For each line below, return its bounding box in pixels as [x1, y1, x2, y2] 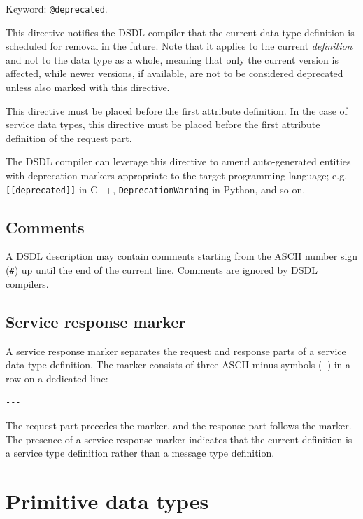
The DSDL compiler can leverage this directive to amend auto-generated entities [6, 154, 351, 169]
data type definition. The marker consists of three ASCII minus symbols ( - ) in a [6, 357, 351, 372]
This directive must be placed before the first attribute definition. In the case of [6, 103, 348, 118]
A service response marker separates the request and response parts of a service [6, 343, 346, 358]
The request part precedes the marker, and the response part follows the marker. [6, 417, 352, 432]
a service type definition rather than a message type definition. [6, 445, 275, 460]
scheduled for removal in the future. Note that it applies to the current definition [6, 39, 353, 53]
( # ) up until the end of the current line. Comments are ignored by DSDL [6, 263, 318, 277]
